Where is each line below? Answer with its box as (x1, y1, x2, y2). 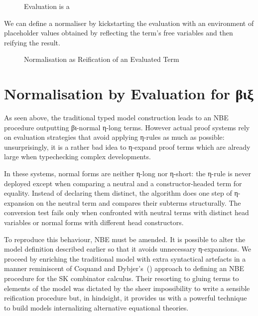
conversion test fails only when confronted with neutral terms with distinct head (4, 207, 249, 218)
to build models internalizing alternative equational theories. (4, 302, 189, 313)
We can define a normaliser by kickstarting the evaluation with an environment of (4, 17, 254, 28)
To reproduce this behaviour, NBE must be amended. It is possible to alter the (4, 234, 246, 244)
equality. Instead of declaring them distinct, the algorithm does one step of (4, 188, 232, 198)
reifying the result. (4, 37, 60, 47)
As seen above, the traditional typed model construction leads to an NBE (4, 112, 229, 123)
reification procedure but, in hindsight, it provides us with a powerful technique (4, 293, 247, 303)
